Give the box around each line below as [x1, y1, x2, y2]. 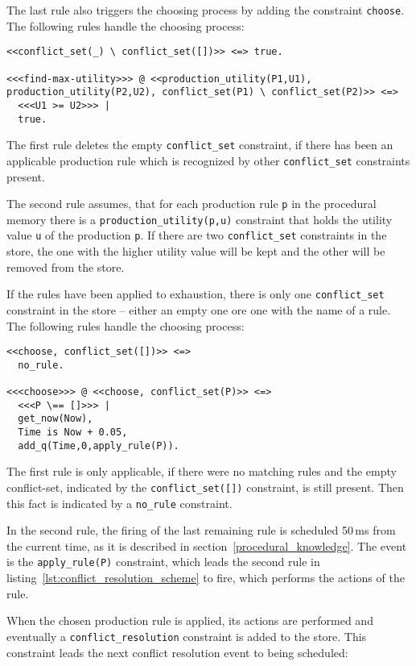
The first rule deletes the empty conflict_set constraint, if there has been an [6, 136, 393, 153]
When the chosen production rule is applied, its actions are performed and [6, 612, 373, 629]
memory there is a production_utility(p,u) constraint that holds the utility [6, 210, 393, 227]
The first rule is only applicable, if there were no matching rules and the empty [6, 463, 397, 480]
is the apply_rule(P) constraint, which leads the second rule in [6, 553, 320, 570]
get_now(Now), [18, 413, 93, 425]
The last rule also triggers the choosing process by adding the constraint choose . [6, 2, 405, 18]
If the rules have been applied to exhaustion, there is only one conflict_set [6, 285, 385, 302]
